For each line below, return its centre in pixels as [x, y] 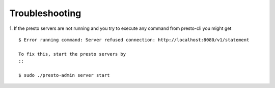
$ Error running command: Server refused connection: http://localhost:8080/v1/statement [134, 40]
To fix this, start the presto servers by [72, 54]
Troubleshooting [45, 13]
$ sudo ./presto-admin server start [64, 75]
